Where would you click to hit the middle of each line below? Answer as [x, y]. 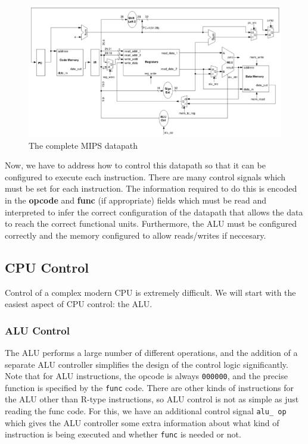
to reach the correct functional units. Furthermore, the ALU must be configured [151, 223]
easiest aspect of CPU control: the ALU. [79, 304]
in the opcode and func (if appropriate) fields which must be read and [136, 200]
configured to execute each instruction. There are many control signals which [145, 176]
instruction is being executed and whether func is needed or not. [123, 434]
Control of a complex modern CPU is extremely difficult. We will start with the [150, 292]
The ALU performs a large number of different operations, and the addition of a [151, 352]
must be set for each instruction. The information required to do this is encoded [151, 188]
